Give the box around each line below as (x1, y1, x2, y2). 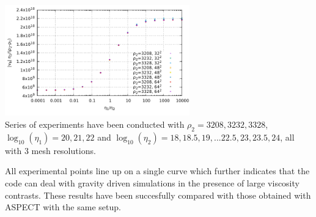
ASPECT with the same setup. (5, 200, 121, 213)
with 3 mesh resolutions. (5, 144, 96, 156)
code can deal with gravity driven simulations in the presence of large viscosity (5, 176, 299, 189)
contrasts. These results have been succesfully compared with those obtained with (5, 188, 311, 201)
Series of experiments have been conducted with (5, 118, 185, 130)
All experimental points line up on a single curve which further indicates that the (5, 164, 310, 177)
